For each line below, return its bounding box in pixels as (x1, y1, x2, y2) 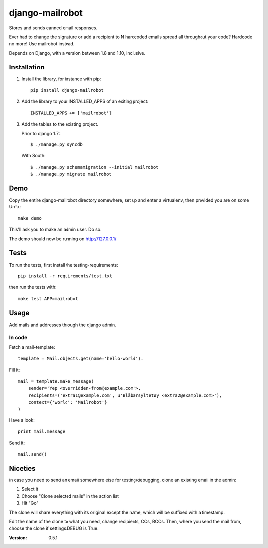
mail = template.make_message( (18, 378, 94, 384)
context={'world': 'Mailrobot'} (28, 400, 107, 405)
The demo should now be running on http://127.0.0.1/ (9, 236, 117, 242)
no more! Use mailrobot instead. (9, 41, 75, 47)
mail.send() (18, 452, 47, 457)
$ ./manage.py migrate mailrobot (30, 171, 112, 177)
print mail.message (18, 429, 66, 434)
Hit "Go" (21, 500, 39, 506)
